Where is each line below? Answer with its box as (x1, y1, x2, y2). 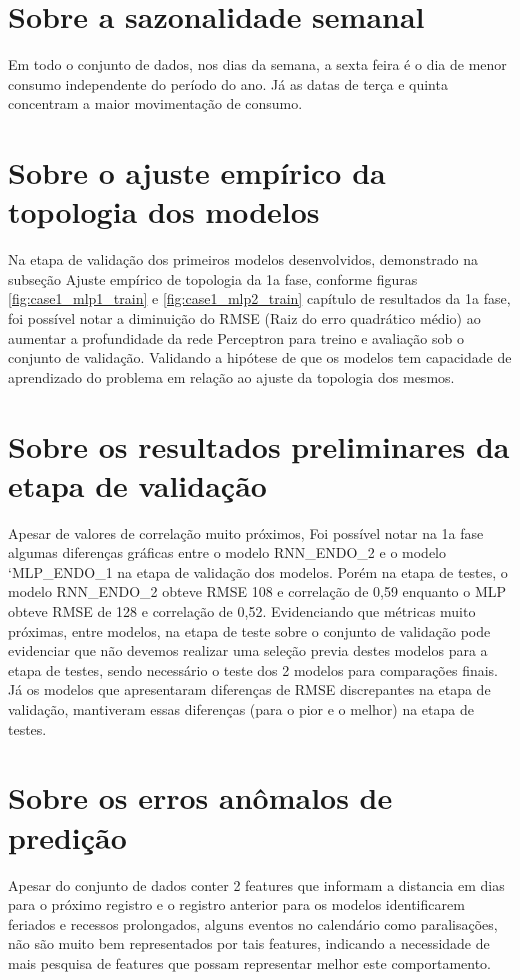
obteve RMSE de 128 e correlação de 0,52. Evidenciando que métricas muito (8, 601, 476, 622)
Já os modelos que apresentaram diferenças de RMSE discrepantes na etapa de (8, 679, 491, 700)
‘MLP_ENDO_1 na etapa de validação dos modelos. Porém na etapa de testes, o (8, 561, 508, 582)
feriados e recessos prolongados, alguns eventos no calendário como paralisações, (8, 913, 498, 934)
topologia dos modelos (8, 191, 320, 232)
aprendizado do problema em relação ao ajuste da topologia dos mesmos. (8, 366, 455, 387)
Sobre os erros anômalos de (8, 777, 393, 818)
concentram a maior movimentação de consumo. (8, 93, 303, 114)
